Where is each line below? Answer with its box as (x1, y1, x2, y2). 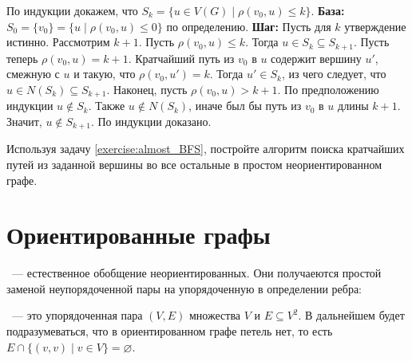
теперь (6, 49, 38, 66)
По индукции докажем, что (6, 2, 138, 18)
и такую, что (73, 65, 136, 82)
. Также (88, 97, 125, 114)
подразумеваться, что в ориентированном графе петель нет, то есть (6, 323, 333, 339)
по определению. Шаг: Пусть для (166, 18, 331, 34)
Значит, (6, 112, 42, 129)
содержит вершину (271, 49, 362, 66)
